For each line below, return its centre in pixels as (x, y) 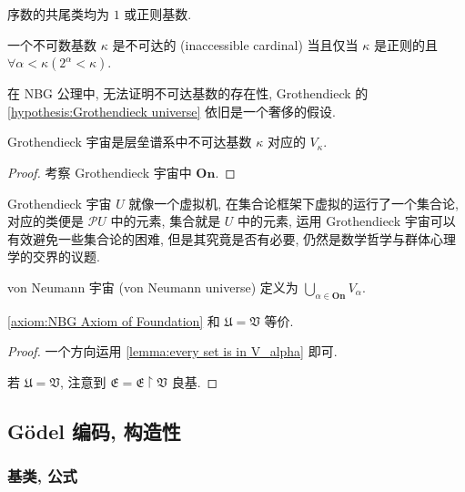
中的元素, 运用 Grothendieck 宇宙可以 (347, 221)
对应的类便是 (45, 221)
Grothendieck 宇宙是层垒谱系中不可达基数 (130, 142)
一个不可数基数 (52, 44)
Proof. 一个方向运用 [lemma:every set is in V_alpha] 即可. (172, 351)
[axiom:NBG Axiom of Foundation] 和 (114, 320)
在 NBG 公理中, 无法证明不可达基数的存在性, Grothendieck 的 (188, 93)
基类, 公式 (42, 476)
